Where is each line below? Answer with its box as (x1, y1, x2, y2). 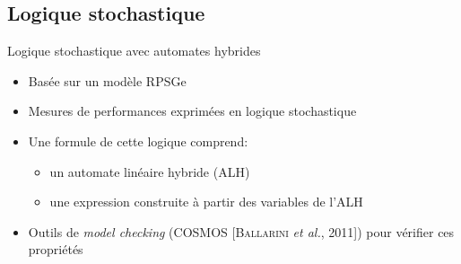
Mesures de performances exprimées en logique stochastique (28, 101, 357, 120)
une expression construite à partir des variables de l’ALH (49, 192, 363, 211)
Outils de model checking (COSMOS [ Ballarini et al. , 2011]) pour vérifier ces (28, 222, 455, 241)
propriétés (28, 240, 83, 259)
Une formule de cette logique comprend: (28, 131, 248, 150)
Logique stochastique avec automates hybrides (7, 41, 261, 60)
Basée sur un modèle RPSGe (28, 71, 187, 90)
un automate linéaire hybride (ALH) (49, 162, 250, 180)
